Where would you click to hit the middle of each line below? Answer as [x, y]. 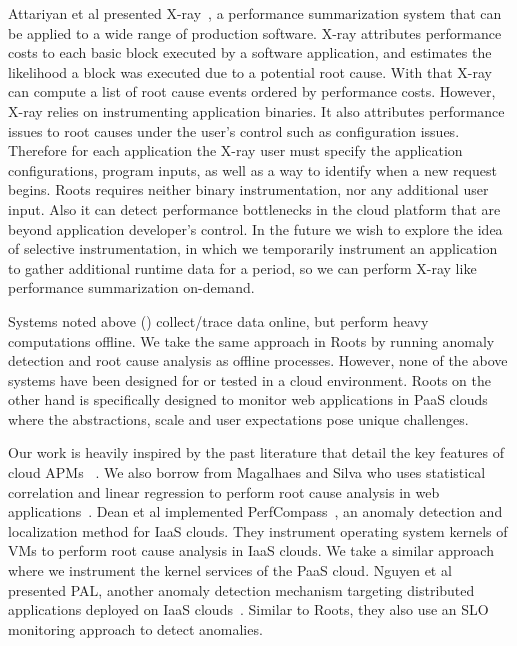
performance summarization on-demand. [131, 287]
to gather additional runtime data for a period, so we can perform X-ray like [242, 267]
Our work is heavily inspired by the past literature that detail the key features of [256, 452]
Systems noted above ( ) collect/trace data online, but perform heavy [218, 320]
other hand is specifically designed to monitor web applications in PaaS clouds [248, 399]
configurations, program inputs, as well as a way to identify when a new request [252, 169]
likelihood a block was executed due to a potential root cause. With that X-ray [250, 71]
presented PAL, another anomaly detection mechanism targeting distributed [241, 589]
